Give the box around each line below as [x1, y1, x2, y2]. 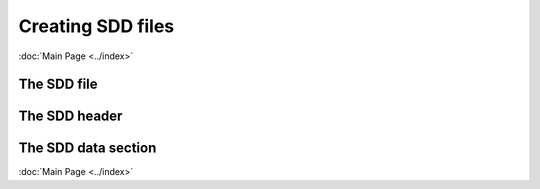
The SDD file [18, 76, 99, 93]
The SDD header [18, 108, 123, 125]
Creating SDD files [18, 15, 175, 37]
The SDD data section [18, 140, 157, 157]
